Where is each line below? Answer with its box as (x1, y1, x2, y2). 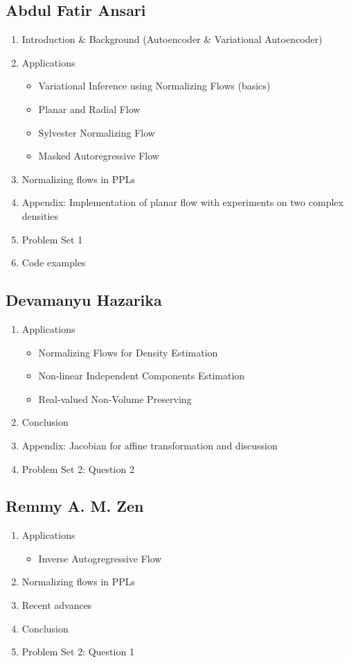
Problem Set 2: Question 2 (21, 461, 134, 476)
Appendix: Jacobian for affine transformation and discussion (21, 438, 278, 452)
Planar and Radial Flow (38, 101, 141, 116)
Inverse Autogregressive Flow (38, 551, 162, 565)
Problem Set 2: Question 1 (21, 644, 134, 659)
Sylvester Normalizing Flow (38, 125, 155, 139)
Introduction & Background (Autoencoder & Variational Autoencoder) (21, 32, 323, 46)
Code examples (21, 255, 86, 270)
